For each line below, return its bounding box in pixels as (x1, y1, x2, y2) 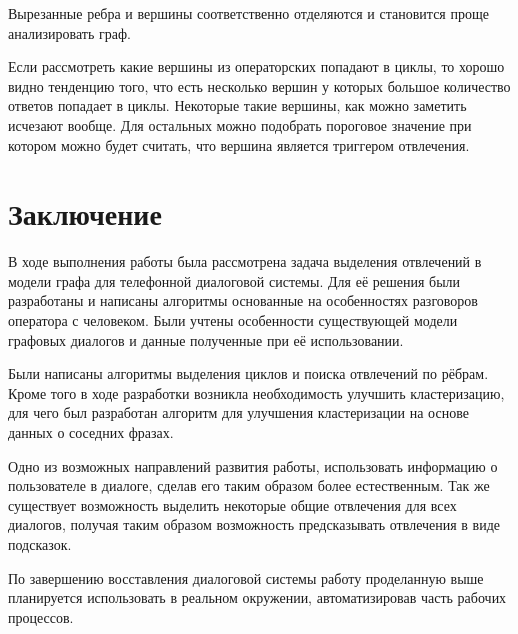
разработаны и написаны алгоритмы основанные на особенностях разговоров (8, 290, 478, 311)
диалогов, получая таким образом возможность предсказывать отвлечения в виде (8, 514, 501, 535)
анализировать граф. (8, 22, 131, 43)
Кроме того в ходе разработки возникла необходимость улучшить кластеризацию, (8, 382, 505, 403)
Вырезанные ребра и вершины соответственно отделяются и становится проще (8, 3, 489, 23)
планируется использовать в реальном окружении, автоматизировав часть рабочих (8, 587, 507, 608)
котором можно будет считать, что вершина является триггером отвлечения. (8, 134, 470, 155)
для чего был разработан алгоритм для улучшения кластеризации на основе (8, 402, 469, 423)
